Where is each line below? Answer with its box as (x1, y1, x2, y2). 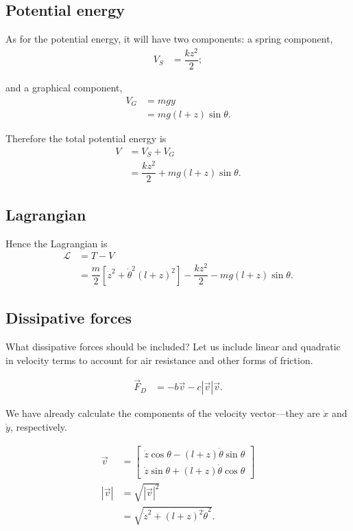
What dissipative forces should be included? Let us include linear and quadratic (5, 339, 341, 353)
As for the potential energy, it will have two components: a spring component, (5, 32, 333, 46)
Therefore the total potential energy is (5, 131, 167, 146)
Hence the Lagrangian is (5, 236, 108, 250)
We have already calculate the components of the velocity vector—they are (5, 406, 320, 420)
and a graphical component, (5, 80, 123, 94)
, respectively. (10, 419, 67, 433)
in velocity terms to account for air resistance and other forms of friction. (5, 352, 313, 367)
